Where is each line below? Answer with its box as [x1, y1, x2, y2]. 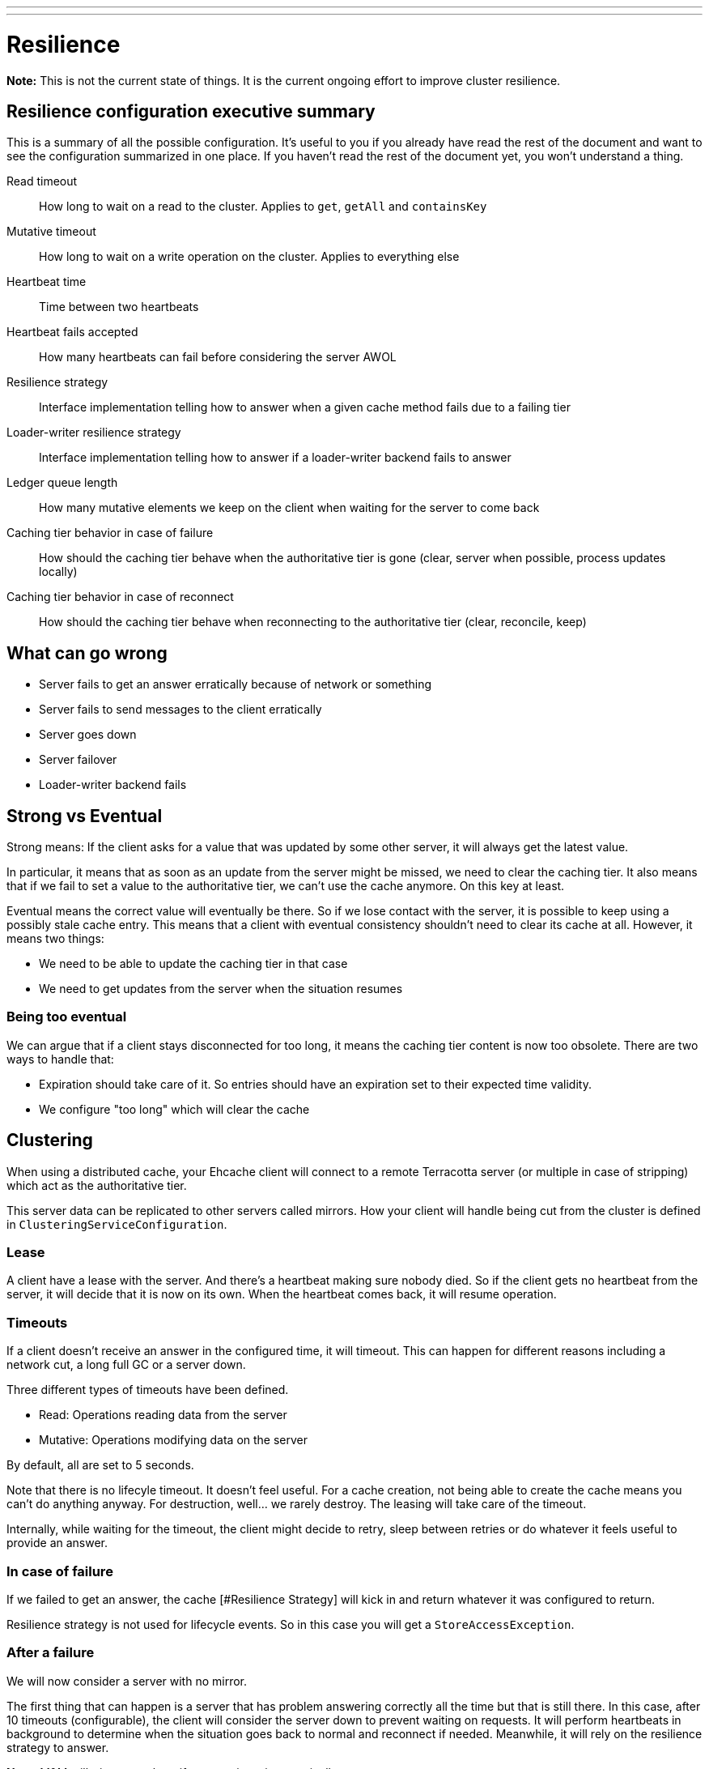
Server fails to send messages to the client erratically [39, 702, 322, 717]
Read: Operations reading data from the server [39, 1408, 287, 1422]
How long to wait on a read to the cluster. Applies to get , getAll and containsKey [39, 199, 487, 214]
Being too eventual [6, 1008, 127, 1025]
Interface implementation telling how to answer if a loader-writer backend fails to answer [39, 450, 512, 465]
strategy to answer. [6, 1740, 109, 1754]
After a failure [6, 1644, 95, 1661]
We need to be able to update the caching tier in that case [39, 957, 348, 971]
